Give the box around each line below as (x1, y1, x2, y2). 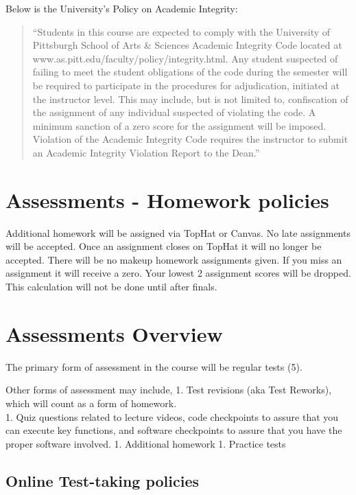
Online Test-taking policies (5, 470, 200, 491)
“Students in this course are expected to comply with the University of (32, 24, 331, 38)
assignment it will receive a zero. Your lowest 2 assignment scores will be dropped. (5, 266, 351, 280)
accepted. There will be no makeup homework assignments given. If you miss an (5, 252, 342, 266)
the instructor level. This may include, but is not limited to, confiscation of (32, 91, 348, 106)
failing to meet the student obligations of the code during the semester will (32, 65, 348, 79)
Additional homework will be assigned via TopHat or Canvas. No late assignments (5, 225, 351, 240)
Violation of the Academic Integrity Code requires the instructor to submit (32, 132, 348, 146)
